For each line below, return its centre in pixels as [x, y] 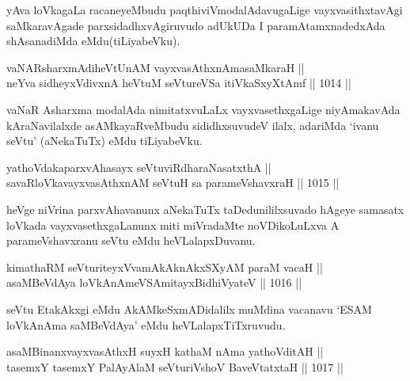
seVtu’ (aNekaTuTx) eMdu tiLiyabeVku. [104, 141]
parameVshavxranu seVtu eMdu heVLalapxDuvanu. [131, 240]
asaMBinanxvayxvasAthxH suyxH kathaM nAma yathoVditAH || [165, 351]
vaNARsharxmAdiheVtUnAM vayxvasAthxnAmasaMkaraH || [156, 67]
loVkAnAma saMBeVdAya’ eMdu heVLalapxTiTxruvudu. [146, 324]
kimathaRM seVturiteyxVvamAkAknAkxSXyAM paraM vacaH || [165, 267]
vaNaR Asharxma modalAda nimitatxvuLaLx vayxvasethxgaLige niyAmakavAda [203, 109]
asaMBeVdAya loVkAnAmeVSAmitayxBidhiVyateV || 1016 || [154, 282]
